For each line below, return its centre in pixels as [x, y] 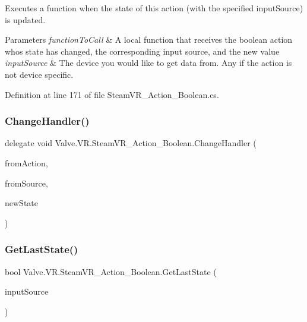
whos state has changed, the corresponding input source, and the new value [142, 51]
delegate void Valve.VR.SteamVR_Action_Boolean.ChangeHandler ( [131, 143]
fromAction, [26, 162]
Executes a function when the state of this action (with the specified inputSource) [154, 8]
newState [21, 203]
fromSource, [26, 183]
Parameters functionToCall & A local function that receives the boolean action [149, 40]
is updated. [25, 19]
